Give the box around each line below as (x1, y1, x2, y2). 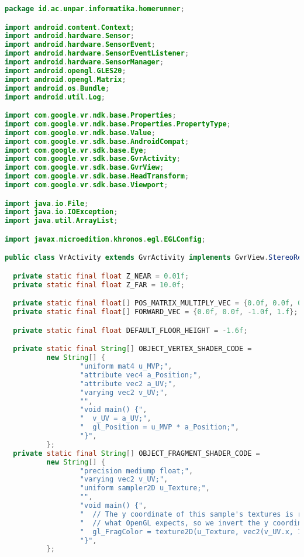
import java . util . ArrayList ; (5, 216, 118, 225)
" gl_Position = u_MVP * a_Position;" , (80, 423, 239, 432)
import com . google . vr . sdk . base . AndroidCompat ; (5, 137, 189, 146)
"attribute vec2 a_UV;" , (80, 379, 177, 388)
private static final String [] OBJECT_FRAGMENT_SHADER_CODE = (13, 449, 260, 458)
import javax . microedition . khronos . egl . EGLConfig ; (5, 235, 206, 243)
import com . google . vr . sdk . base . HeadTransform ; (5, 172, 189, 181)
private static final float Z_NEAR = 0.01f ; (13, 271, 189, 280)
